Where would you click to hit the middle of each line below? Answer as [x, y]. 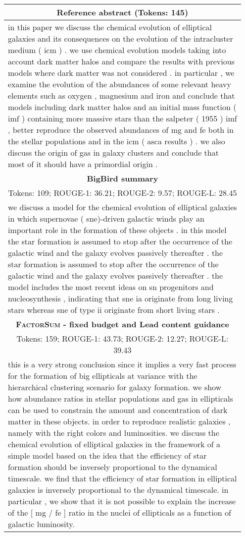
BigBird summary [122, 178]
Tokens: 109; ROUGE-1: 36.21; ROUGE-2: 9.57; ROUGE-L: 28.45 [122, 193]
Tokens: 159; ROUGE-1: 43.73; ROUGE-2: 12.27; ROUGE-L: [122, 338]
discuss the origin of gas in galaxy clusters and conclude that [113, 152]
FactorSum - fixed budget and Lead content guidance [122, 324]
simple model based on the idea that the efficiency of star [107, 455]
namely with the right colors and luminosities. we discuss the [114, 433]
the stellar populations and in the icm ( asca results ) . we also [117, 141]
